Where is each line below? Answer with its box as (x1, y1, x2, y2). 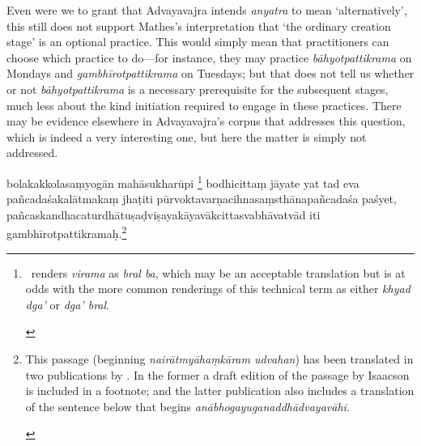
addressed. (6, 144, 58, 161)
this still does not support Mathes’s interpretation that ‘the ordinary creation (6, 17, 391, 34)
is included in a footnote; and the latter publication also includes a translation (25, 382, 415, 399)
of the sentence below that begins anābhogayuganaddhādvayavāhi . (25, 397, 350, 414)
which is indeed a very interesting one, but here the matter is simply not (6, 128, 367, 145)
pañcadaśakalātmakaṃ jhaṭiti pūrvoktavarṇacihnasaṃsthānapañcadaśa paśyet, (6, 190, 397, 207)
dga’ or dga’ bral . (25, 295, 109, 312)
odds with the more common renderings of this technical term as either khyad (25, 280, 410, 297)
